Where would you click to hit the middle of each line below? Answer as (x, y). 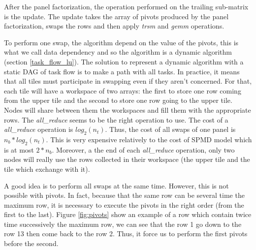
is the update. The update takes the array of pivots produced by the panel (116, 16)
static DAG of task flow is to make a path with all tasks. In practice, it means (122, 71)
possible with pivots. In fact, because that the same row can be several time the (124, 195)
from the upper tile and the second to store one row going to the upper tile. (118, 100)
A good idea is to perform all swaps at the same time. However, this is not (116, 185)
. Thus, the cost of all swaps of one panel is (170, 129)
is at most (19, 149)
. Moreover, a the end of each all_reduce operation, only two (143, 149)
